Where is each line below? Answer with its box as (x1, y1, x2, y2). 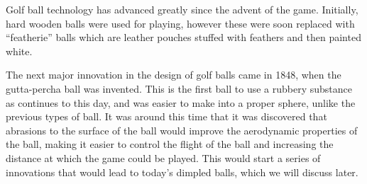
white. (6, 43, 33, 58)
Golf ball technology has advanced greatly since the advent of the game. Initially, (6, 2, 358, 16)
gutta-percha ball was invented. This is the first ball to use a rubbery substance (6, 81, 352, 96)
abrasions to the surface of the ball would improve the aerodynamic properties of (6, 122, 358, 137)
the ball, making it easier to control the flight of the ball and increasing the (6, 137, 334, 151)
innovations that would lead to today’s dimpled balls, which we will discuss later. (6, 164, 358, 179)
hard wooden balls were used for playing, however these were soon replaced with (6, 16, 355, 30)
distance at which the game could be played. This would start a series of (6, 150, 321, 165)
